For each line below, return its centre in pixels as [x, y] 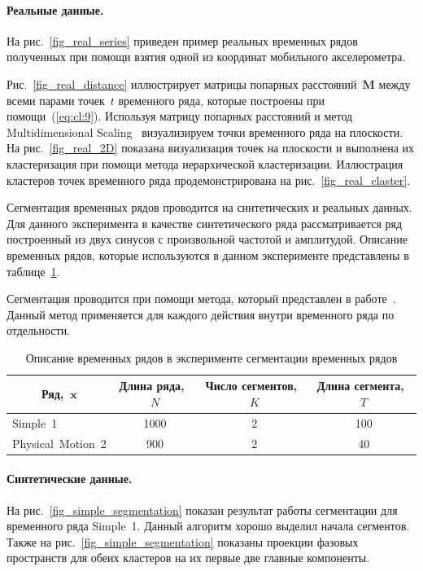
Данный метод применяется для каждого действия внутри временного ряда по [201, 314]
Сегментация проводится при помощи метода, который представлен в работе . [201, 299]
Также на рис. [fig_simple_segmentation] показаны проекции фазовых [183, 541]
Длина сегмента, [360, 386]
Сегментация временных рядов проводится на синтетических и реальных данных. [209, 207]
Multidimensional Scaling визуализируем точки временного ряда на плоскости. [205, 132]
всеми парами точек [56, 100]
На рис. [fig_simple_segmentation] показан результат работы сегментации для [202, 510]
